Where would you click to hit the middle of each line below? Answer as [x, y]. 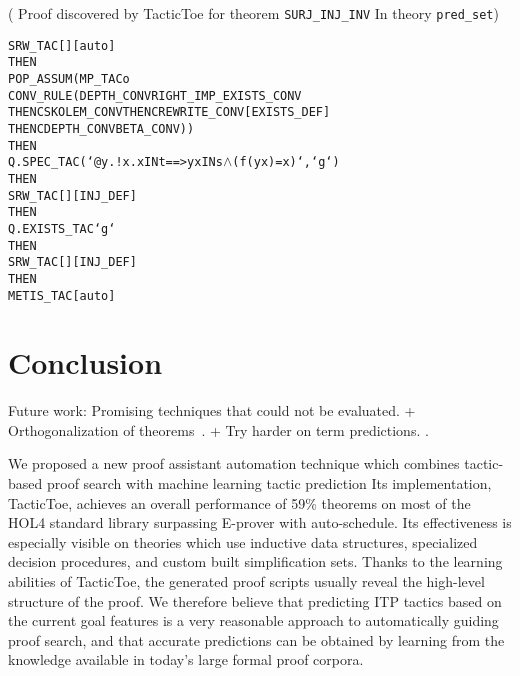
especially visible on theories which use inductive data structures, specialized [243, 541]
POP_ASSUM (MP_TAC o [69, 78]
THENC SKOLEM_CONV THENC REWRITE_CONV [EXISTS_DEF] [169, 112]
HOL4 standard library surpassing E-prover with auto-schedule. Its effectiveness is [260, 522]
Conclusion [85, 362]
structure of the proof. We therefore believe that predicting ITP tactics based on [255, 600]
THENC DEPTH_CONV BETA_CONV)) [101, 128]
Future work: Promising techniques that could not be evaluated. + [212, 410]
